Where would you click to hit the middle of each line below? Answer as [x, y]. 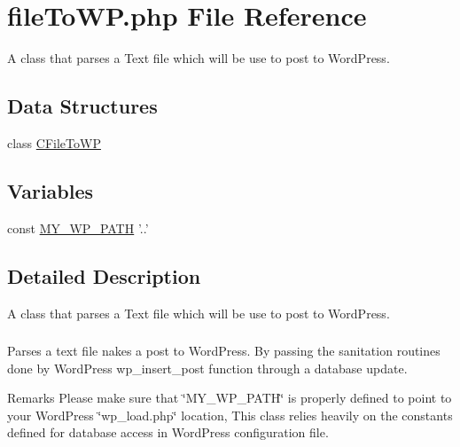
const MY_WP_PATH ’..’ [78, 227]
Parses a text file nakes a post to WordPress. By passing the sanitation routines [224, 351]
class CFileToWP [54, 142]
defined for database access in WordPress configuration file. [168, 432]
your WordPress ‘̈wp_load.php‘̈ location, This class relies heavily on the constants [230, 415]
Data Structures [82, 106]
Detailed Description [104, 275]
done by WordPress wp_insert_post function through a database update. [207, 368]
